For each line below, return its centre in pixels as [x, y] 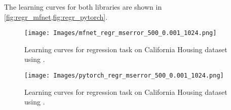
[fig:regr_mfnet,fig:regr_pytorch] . [56, 16]
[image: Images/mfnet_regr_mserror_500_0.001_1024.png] [121, 33]
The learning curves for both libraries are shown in [83, 7]
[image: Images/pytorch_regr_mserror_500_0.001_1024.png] [124, 76]
